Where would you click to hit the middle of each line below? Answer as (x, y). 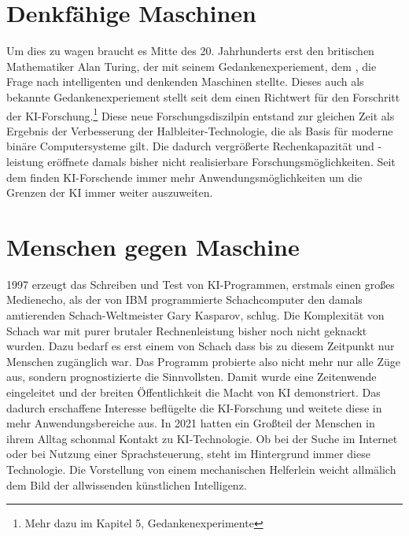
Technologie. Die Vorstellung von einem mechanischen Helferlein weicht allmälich (201, 469)
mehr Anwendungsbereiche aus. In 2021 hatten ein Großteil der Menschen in (191, 423)
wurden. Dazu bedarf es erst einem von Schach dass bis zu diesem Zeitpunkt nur (201, 346)
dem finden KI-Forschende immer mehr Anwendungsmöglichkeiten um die (184, 177)
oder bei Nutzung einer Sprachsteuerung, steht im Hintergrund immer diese (188, 454)
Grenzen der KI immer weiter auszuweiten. (110, 192)
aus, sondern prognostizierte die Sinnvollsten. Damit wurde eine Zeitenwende (192, 377)
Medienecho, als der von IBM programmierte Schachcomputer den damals (184, 299)
